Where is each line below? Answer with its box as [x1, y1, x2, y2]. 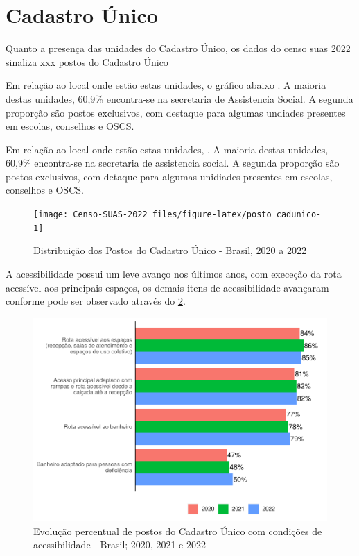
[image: [33, 210, 69, 220]
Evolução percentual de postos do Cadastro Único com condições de [33, 523, 322, 538]
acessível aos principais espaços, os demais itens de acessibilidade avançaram [6, 280, 329, 294]
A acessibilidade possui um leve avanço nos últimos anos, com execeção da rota [6, 266, 342, 280]
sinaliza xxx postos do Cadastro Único [6, 54, 168, 69]
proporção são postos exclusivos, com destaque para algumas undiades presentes [6, 105, 346, 119]
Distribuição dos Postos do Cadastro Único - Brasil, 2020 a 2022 [33, 243, 306, 258]
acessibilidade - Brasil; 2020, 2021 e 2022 [33, 537, 206, 552]
